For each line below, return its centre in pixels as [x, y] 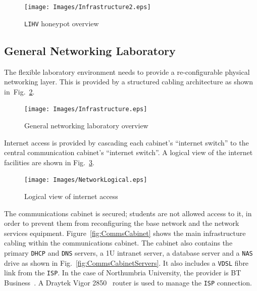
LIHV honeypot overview [62, 23]
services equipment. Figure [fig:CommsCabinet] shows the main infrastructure [125, 233]
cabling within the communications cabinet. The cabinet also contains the [118, 243]
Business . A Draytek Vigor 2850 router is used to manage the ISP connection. [128, 282]
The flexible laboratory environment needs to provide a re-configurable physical [127, 71]
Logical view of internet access [71, 196]
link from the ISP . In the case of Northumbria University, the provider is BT [123, 273]
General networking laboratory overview [86, 125]
